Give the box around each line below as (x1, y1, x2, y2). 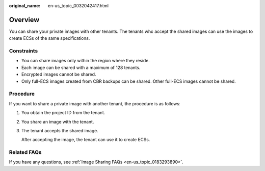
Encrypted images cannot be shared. (21, 72, 96, 77)
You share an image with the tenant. (21, 119, 94, 124)
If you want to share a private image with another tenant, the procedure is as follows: (9, 100, 181, 106)
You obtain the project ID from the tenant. (21, 110, 106, 116)
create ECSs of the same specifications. (9, 35, 90, 41)
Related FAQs (9, 149, 42, 156)
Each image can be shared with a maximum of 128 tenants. (21, 64, 141, 71)
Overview (9, 15, 40, 24)
